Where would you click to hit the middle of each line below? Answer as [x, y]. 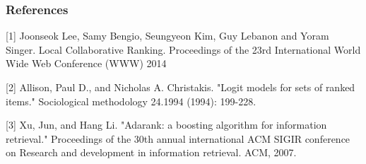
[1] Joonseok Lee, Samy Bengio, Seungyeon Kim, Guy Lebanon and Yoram [167, 36]
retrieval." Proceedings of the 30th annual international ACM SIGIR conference [178, 138]
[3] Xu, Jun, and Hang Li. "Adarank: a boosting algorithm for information [166, 125]
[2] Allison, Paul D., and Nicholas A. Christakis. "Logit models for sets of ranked [181, 87]
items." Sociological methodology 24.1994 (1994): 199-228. [131, 101]
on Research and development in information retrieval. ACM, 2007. [151, 152]
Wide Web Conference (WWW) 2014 [86, 63]
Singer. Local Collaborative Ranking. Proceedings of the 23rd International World [183, 49]
